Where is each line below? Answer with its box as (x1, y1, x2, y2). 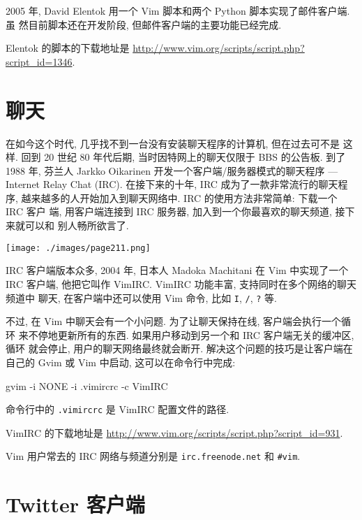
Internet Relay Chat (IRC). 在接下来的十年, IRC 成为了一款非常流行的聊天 (6, 177, 338, 192)
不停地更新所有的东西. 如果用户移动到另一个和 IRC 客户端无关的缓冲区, (28, 327, 354, 342)
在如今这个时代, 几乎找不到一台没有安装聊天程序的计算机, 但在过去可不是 (6, 136, 340, 150)
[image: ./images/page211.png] (6, 243, 151, 253)
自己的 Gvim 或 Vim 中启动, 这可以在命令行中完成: (6, 354, 236, 369)
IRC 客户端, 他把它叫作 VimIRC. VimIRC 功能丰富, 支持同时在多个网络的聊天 (6, 276, 356, 291)
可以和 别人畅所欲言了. (24, 218, 129, 233)
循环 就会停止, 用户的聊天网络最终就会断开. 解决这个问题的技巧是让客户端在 (6, 341, 353, 356)
